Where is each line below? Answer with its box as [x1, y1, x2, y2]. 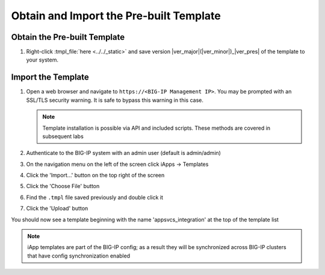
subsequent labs [42, 133, 84, 140]
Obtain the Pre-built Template [11, 32, 125, 42]
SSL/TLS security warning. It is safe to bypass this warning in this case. [26, 96, 204, 104]
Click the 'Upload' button [26, 205, 88, 212]
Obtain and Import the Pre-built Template [11, 9, 221, 22]
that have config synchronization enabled [27, 252, 131, 259]
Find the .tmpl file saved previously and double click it [26, 194, 164, 201]
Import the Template [11, 72, 90, 83]
